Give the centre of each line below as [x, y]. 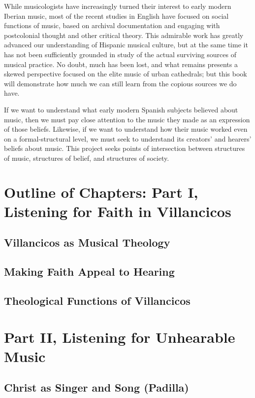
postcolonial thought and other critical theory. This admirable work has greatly [124, 35]
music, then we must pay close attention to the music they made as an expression [127, 119]
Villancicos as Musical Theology [87, 242]
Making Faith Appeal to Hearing [89, 271]
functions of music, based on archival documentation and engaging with [112, 25]
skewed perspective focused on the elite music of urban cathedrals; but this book [126, 74]
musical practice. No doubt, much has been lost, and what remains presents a [121, 64]
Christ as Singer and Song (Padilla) [96, 387]
